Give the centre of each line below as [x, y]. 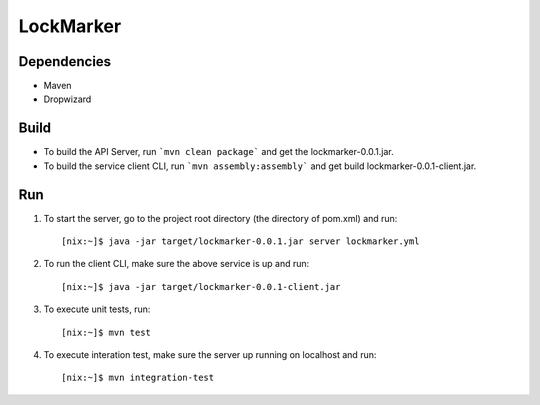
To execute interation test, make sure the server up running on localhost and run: [210, 354]
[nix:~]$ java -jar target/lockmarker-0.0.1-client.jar [201, 286]
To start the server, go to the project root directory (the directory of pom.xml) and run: [220, 218]
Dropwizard [67, 99]
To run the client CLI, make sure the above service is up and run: [176, 264]
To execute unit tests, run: [97, 309]
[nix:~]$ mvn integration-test [138, 378]
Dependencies [65, 61]
